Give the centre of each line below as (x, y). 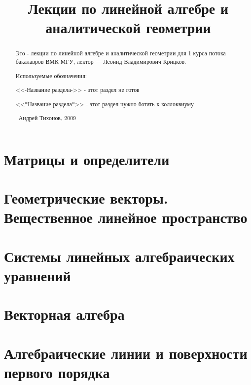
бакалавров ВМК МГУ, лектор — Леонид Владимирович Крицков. (101, 62)
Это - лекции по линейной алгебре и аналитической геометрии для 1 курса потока (121, 53)
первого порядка (57, 372)
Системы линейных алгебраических (119, 256)
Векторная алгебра (64, 314)
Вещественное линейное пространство (126, 217)
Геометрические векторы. (86, 198)
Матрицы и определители (87, 159)
